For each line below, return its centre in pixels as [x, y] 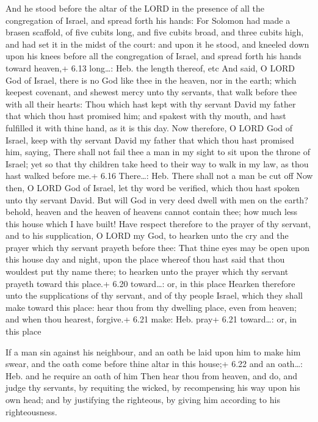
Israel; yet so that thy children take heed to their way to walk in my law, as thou [157, 163]
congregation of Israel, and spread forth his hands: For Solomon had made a [148, 20]
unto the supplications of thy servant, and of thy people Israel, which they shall [154, 295]
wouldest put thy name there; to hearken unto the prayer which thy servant [147, 271]
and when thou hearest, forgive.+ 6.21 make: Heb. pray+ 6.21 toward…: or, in [151, 319]
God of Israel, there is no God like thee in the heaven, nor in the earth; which [151, 80]
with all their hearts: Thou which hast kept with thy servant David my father [151, 104]
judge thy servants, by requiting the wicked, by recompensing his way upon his [153, 387]
